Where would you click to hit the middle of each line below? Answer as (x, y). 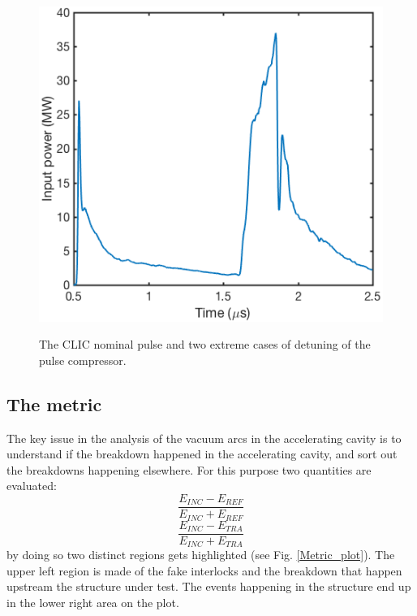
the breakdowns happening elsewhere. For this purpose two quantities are (189, 469)
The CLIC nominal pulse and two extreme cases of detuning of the (205, 344)
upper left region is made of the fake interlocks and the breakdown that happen (204, 570)
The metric (54, 403)
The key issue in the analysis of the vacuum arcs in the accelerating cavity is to (204, 438)
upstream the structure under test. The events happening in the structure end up (209, 586)
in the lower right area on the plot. (93, 602)
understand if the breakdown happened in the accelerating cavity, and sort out (202, 454)
